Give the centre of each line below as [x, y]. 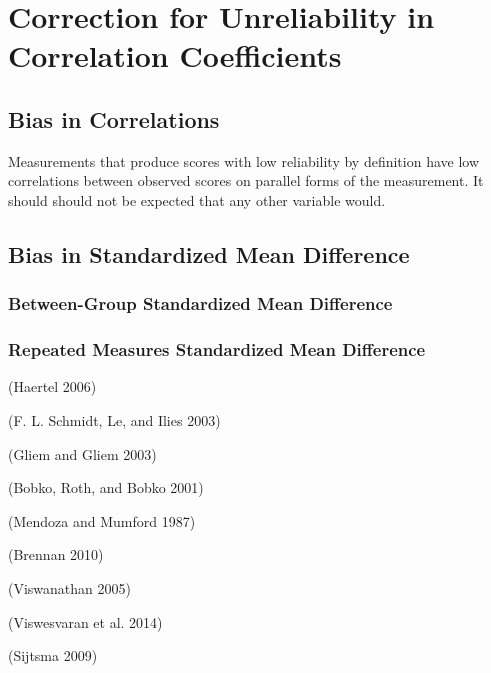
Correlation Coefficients [175, 55]
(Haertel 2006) [52, 386]
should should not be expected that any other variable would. [197, 199]
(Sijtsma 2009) [53, 655]
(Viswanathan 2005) [69, 587]
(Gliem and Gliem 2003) [82, 453]
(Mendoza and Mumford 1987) [102, 520]
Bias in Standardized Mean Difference [209, 253]
